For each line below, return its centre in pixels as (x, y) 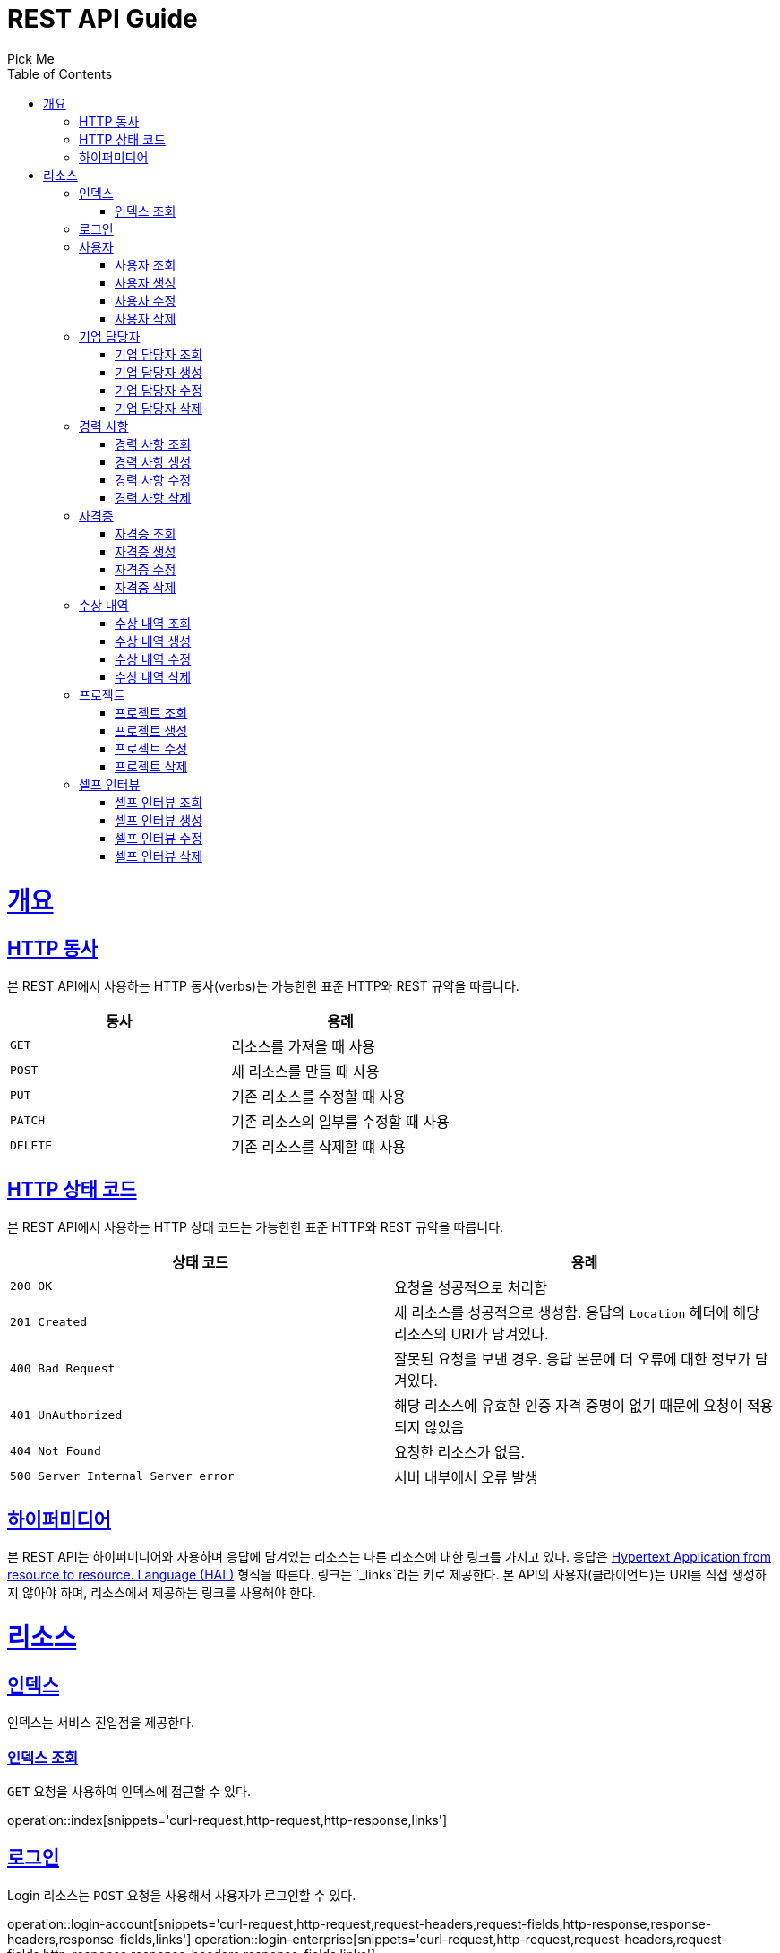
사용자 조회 (146, 264)
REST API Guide (103, 19)
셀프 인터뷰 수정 (159, 838)
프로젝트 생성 (151, 730)
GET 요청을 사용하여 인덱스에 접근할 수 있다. (129, 1792)
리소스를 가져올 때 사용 (304, 1046)
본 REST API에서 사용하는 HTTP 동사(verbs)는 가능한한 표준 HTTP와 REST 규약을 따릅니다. (263, 985)
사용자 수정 (146, 300)
